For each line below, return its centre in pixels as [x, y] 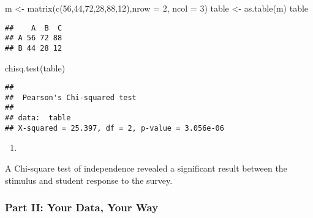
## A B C [34, 28]
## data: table [38, 118]
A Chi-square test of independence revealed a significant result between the [146, 168]
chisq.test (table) [35, 67]
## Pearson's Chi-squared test [71, 97]
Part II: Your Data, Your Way [82, 207]
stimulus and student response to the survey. [89, 180]
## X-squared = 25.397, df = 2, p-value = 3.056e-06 [115, 128]
